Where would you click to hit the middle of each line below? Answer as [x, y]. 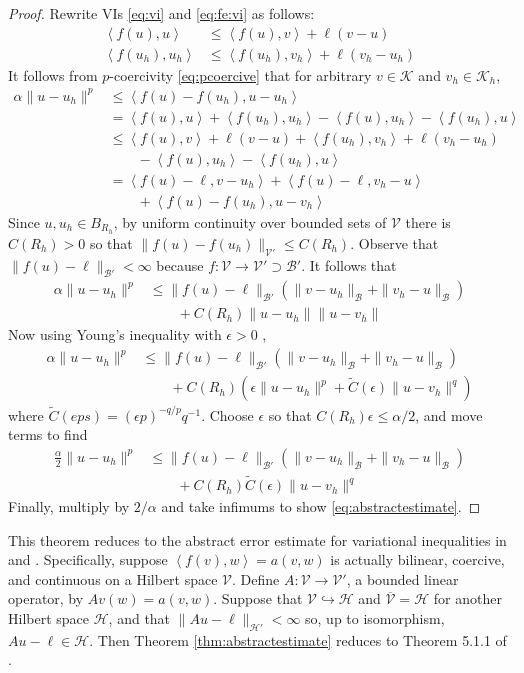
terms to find [48, 434]
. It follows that [349, 264]
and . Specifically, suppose [88, 559]
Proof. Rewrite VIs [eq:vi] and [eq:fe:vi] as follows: [161, 13]
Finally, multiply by [69, 506]
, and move [449, 414]
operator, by [46, 598]
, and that [139, 618]
